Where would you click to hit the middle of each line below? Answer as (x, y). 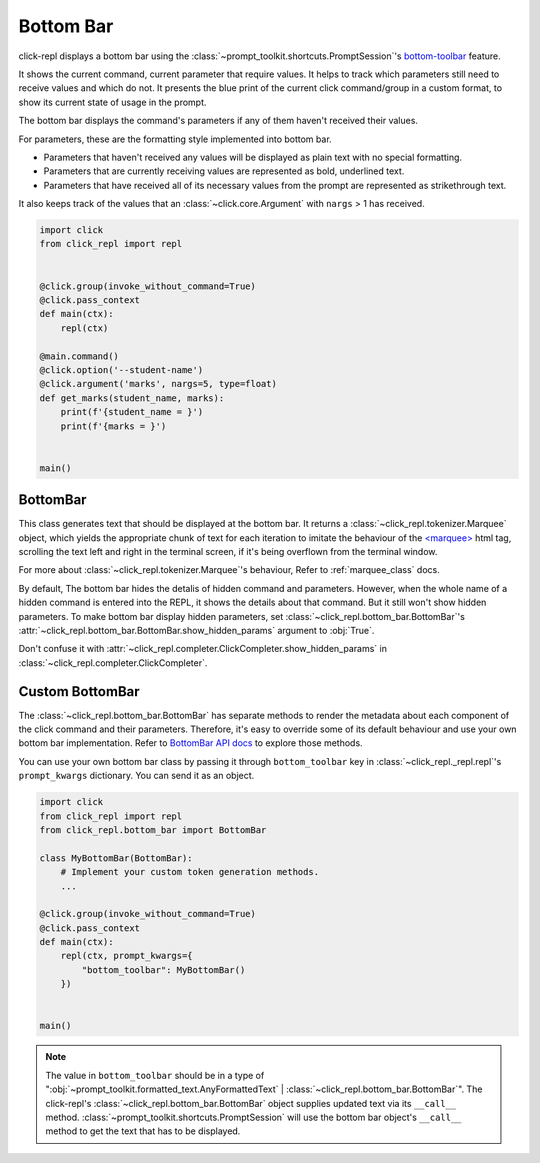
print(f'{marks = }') (113, 426)
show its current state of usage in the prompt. (112, 102)
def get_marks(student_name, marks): (132, 398)
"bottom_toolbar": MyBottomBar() (163, 969)
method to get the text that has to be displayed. (143, 1131)
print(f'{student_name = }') (132, 412)
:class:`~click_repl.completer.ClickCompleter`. (113, 662)
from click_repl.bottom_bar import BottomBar (153, 829)
